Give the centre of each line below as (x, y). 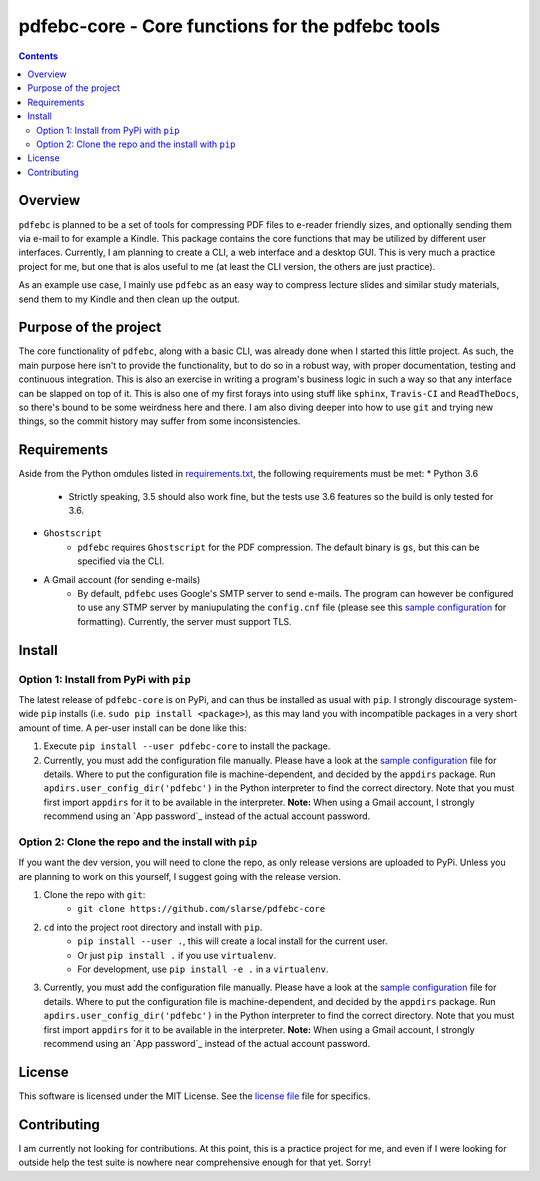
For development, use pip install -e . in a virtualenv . (203, 969)
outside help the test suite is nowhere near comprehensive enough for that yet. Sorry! (195, 1162)
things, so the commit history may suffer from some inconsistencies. (159, 421)
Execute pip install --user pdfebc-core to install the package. (187, 746)
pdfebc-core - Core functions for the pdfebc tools (229, 26)
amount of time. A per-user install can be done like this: (132, 727)
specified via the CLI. (121, 561)
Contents (38, 56)
